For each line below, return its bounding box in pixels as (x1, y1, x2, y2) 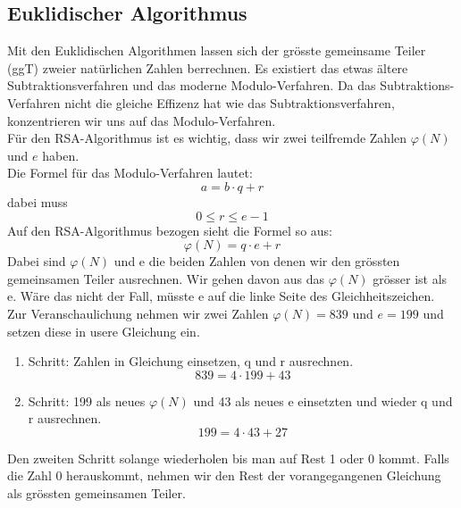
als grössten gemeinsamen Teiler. (7, 484, 186, 503)
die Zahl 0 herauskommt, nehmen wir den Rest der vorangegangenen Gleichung (7, 466, 441, 485)
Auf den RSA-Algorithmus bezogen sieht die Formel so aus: (7, 221, 332, 239)
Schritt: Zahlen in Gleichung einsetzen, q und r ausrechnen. (28, 352, 354, 371)
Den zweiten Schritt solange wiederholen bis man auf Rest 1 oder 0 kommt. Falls (7, 448, 449, 467)
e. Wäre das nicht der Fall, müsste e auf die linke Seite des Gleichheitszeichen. (7, 287, 435, 305)
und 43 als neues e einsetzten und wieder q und (193, 391, 453, 410)
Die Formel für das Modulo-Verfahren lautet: (7, 163, 253, 182)
